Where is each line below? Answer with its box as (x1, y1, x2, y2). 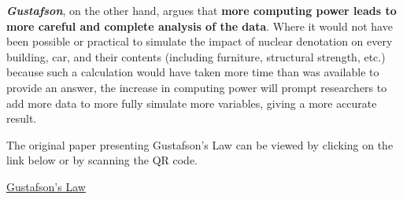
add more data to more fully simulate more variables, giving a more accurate (6, 94, 377, 111)
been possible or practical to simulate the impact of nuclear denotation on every (6, 33, 393, 50)
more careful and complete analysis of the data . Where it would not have (6, 17, 393, 34)
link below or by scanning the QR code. (6, 152, 198, 168)
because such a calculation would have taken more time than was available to (6, 64, 379, 80)
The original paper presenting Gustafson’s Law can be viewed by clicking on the (6, 136, 394, 153)
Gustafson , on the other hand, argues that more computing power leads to (6, 2, 397, 18)
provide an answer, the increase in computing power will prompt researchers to (6, 79, 387, 95)
